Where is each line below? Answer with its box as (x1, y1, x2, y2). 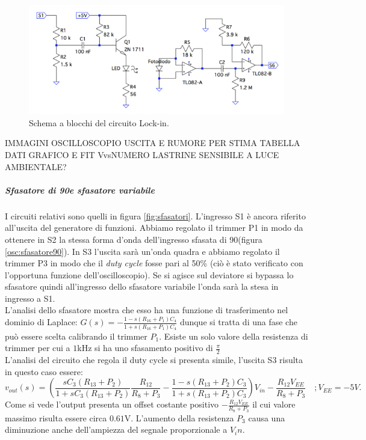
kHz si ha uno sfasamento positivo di (77, 341, 213, 354)
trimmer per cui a (5, 341, 70, 354)
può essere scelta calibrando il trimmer (5, 329, 147, 342)
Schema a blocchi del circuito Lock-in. (29, 116, 169, 129)
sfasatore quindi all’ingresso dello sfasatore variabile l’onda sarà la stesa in (5, 280, 279, 293)
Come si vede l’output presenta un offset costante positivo (5, 398, 219, 411)
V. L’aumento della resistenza (124, 411, 234, 424)
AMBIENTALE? (5, 160, 67, 173)
